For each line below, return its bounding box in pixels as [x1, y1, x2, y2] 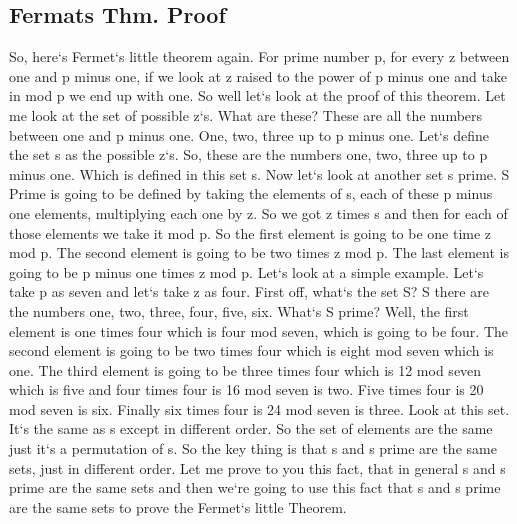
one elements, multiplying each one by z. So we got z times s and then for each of [9, 202, 508, 223]
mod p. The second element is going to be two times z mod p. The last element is [9, 242, 509, 263]
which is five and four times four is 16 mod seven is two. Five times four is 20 [9, 379, 484, 400]
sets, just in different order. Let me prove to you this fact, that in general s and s [9, 457, 506, 478]
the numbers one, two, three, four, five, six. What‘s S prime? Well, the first [9, 300, 469, 321]
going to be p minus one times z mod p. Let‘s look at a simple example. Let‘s [9, 261, 484, 282]
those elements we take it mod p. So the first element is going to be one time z [9, 222, 492, 243]
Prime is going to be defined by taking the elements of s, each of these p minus [9, 183, 493, 204]
